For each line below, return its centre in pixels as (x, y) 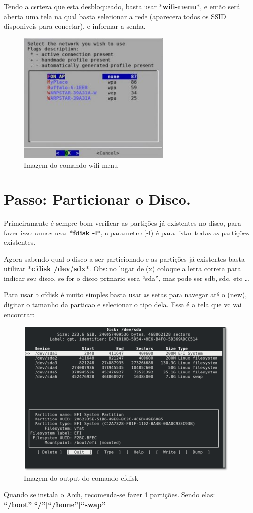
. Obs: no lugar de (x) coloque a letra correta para (165, 268)
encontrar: (19, 314)
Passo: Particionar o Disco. (97, 199)
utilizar (15, 268)
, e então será (220, 6)
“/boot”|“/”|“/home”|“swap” (55, 504)
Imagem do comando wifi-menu (71, 165)
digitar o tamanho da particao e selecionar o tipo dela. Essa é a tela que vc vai (123, 304)
